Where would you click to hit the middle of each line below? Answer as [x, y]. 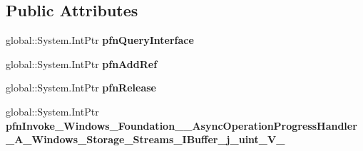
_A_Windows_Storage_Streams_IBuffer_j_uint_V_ [145, 139]
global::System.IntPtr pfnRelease [81, 88]
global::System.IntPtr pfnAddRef [82, 63]
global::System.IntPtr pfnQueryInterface [100, 40]
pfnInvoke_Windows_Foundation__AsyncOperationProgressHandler [181, 125]
